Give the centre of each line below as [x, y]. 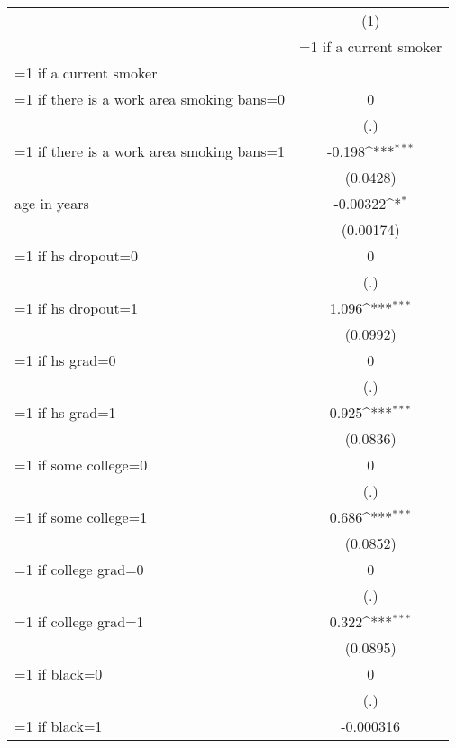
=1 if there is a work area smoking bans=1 [150, 151]
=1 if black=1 [59, 726]
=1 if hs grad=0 [65, 360]
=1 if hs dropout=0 [77, 255]
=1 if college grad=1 [79, 621]
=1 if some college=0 [81, 465]
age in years [52, 203]
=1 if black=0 [59, 674]
